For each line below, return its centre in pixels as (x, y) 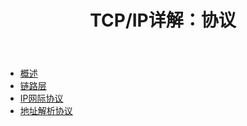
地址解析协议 (46, 111)
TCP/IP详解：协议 (163, 20)
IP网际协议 (41, 98)
